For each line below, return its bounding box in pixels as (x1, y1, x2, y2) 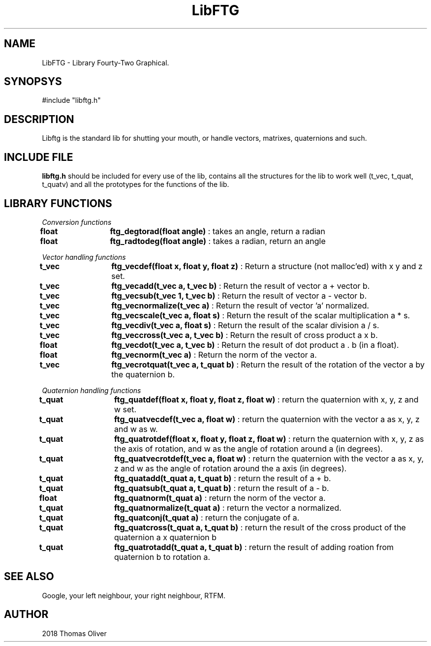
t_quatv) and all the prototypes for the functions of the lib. (42, 180, 229, 189)
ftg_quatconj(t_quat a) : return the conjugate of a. (114, 512, 300, 523)
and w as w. (114, 424, 158, 434)
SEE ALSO (4, 570, 54, 583)
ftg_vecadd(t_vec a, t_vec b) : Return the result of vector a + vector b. (111, 280, 370, 291)
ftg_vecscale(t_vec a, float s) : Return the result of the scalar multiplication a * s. (111, 310, 410, 320)
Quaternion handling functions (42, 386, 141, 395)
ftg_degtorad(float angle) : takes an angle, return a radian (110, 226, 326, 236)
